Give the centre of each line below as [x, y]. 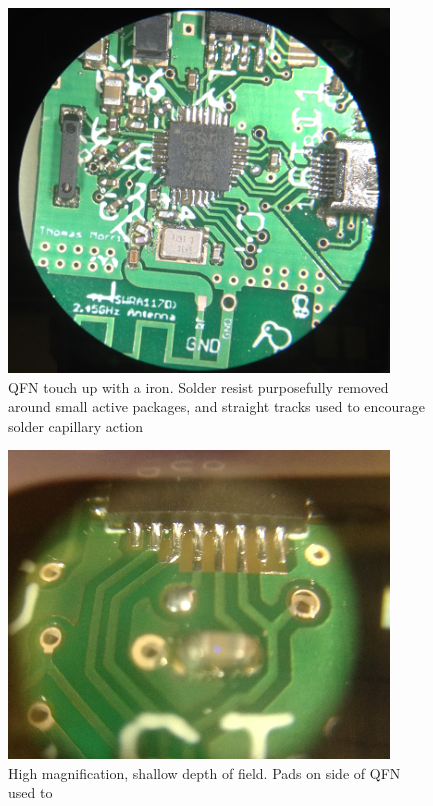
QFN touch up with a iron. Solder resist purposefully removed [198, 386]
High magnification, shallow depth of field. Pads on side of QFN [204, 772]
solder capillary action [76, 425]
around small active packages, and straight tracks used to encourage [217, 406]
